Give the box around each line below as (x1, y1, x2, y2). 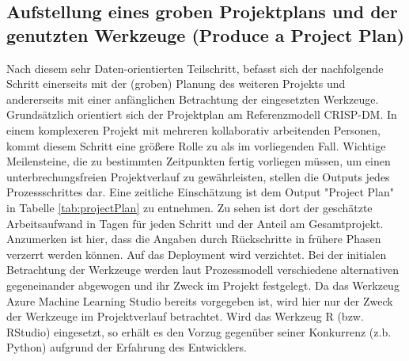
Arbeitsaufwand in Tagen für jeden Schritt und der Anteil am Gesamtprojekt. (6, 215, 384, 231)
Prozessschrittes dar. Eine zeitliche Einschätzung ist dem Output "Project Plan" (6, 184, 395, 200)
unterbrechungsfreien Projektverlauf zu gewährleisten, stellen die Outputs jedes (6, 168, 390, 184)
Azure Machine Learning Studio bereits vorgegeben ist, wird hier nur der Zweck (6, 292, 393, 309)
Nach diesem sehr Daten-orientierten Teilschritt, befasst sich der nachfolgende (6, 59, 384, 76)
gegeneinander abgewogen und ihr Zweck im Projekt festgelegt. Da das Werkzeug (6, 276, 400, 293)
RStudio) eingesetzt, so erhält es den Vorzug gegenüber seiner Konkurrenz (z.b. (6, 323, 392, 340)
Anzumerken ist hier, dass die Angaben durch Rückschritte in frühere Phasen (6, 230, 381, 247)
